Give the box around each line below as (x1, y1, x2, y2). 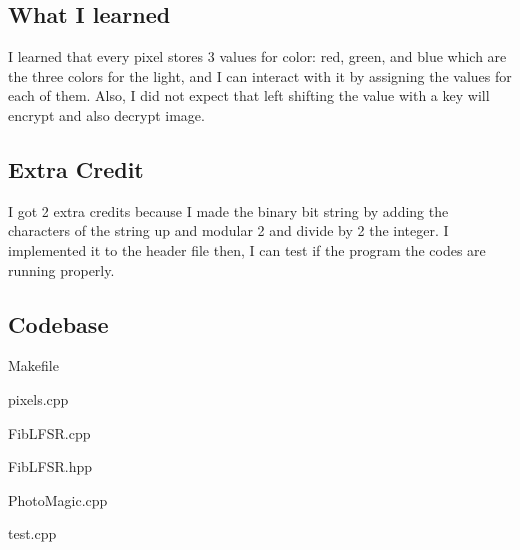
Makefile (8, 355, 59, 376)
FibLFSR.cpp (8, 422, 91, 443)
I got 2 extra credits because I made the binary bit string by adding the (8, 200, 449, 221)
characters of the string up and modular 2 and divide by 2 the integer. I (8, 220, 449, 241)
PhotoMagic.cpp (8, 489, 108, 510)
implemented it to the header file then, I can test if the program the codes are (8, 239, 486, 260)
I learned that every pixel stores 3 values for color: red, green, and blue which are (8, 46, 507, 67)
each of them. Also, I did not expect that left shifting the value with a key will (8, 85, 490, 106)
